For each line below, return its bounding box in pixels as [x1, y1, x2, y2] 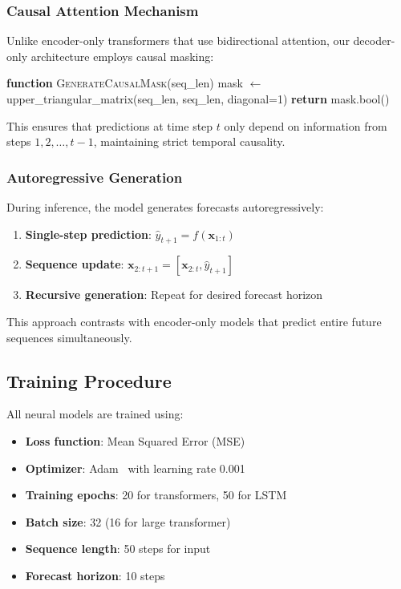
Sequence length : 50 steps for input [25, 540, 211, 557]
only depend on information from [224, 117, 387, 134]
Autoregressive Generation [6, 167, 183, 187]
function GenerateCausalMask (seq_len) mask [6, 75, 243, 91]
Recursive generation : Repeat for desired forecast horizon [25, 286, 323, 303]
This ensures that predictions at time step [6, 117, 213, 134]
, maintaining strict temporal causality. [93, 133, 286, 150]
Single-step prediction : [25, 225, 152, 242]
